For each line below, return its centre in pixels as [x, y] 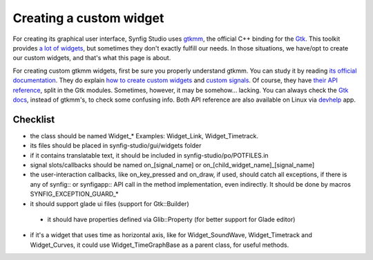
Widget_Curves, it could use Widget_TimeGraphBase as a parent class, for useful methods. [160, 245]
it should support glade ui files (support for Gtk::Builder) [109, 203]
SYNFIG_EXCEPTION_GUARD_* [74, 194]
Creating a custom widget [88, 18]
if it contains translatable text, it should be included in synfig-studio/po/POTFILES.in [149, 155]
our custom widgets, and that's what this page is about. [92, 58]
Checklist [34, 119]
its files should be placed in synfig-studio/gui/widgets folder [116, 146]
